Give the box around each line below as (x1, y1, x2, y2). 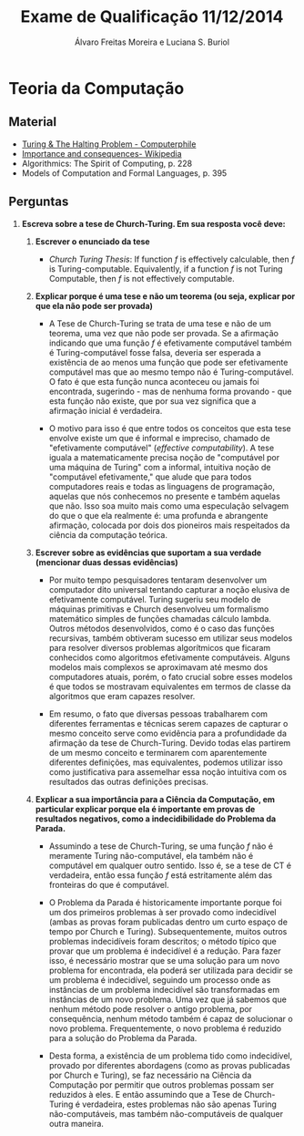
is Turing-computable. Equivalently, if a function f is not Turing (48, 263, 283, 274)
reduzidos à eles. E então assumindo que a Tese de (48, 1089, 243, 1100)
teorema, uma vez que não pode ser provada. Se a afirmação (48, 327, 279, 338)
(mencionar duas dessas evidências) (35, 556, 178, 567)
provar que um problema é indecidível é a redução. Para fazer (48, 945, 281, 956)
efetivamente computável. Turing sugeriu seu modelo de (48, 594, 261, 604)
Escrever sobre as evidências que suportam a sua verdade (35, 547, 262, 558)
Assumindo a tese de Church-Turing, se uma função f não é (48, 841, 274, 852)
